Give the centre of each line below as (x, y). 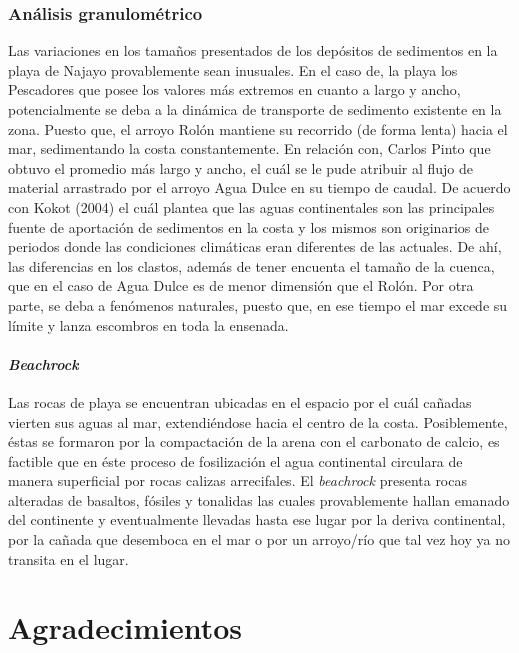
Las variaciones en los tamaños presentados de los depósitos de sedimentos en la (253, 50)
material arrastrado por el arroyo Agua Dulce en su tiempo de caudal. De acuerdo (259, 187)
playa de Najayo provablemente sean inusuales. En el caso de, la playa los (233, 69)
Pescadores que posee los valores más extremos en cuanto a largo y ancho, (234, 89)
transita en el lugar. (68, 558)
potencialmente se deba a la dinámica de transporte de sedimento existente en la (255, 109)
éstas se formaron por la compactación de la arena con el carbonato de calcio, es (254, 441)
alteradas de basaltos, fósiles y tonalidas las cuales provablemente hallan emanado (259, 499)
